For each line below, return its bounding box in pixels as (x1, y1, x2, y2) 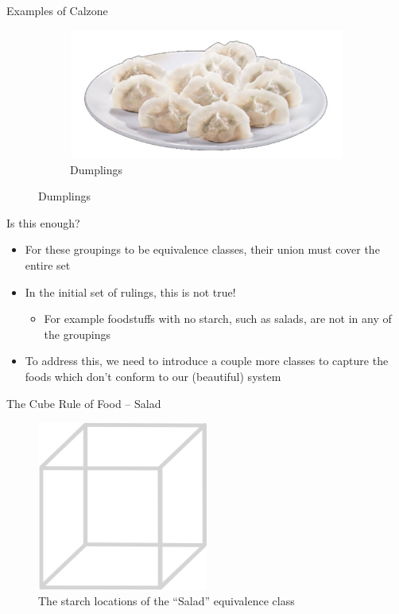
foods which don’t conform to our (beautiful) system (25, 367, 281, 384)
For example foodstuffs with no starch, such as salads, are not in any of (44, 310, 392, 327)
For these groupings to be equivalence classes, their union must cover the (25, 241, 380, 258)
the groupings (44, 325, 110, 342)
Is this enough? (6, 214, 80, 231)
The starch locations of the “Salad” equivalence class (38, 593, 295, 609)
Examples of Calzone (6, 2, 108, 18)
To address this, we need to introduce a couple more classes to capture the (25, 352, 389, 369)
